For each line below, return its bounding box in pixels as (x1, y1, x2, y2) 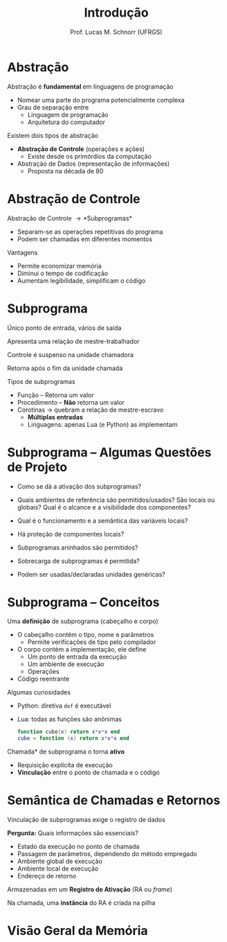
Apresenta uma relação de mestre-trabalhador (7, 337, 140, 345)
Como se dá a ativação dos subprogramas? (17, 482, 142, 490)
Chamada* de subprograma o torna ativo (7, 747, 125, 756)
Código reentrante (17, 674, 70, 683)
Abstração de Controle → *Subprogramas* (7, 213, 133, 223)
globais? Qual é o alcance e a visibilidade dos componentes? (17, 503, 192, 511)
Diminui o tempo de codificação (17, 269, 109, 277)
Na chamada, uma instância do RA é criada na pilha (7, 899, 156, 907)
